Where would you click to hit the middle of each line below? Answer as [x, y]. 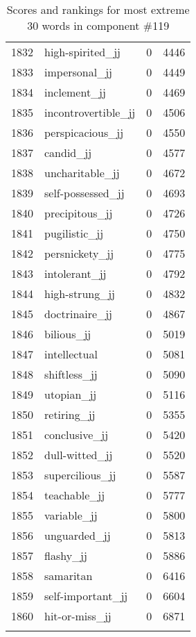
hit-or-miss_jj [78, 616]
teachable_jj [75, 495]
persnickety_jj [79, 253]
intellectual [71, 354]
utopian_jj [71, 394]
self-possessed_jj [84, 193]
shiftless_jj [71, 374]
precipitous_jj [79, 213]
